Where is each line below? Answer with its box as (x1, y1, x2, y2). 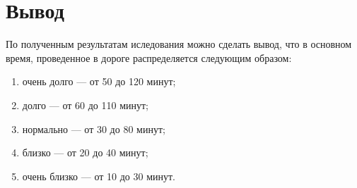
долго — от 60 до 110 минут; (22, 97, 148, 112)
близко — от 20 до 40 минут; (22, 145, 148, 160)
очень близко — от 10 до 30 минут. (22, 168, 175, 183)
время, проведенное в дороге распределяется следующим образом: (6, 50, 292, 65)
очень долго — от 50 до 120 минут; (22, 74, 176, 89)
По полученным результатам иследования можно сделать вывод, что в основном (6, 37, 352, 51)
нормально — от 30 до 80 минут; (22, 121, 165, 136)
